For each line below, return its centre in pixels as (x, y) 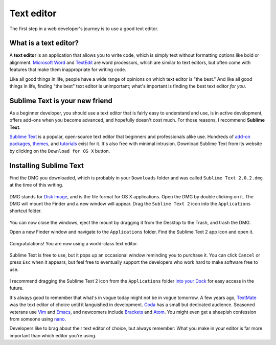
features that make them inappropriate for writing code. (68, 70)
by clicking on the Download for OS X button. (60, 151)
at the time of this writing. (36, 185)
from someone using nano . (38, 319)
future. (17, 288)
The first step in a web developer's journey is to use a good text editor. (84, 29)
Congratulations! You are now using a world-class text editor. (74, 243)
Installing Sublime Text (47, 165)
